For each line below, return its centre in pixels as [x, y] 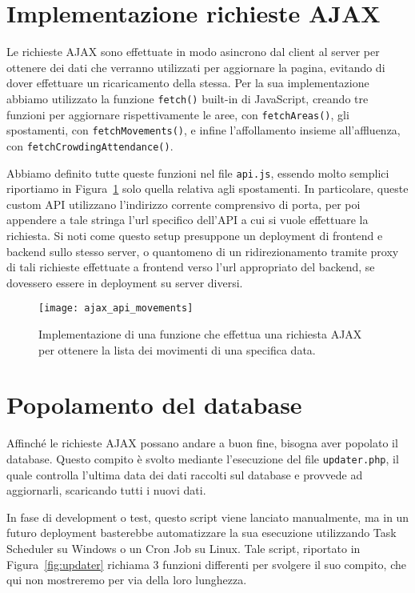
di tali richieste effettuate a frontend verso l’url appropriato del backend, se [191, 267]
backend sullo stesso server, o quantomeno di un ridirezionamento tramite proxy [203, 251]
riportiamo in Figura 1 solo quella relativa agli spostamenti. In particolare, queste [207, 188]
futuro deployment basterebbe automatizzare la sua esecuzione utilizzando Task [202, 533]
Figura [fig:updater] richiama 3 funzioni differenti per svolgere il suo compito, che [206, 564]
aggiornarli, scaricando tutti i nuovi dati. [106, 490]
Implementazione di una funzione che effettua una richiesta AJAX [200, 334]
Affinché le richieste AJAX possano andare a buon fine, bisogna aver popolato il [202, 443]
